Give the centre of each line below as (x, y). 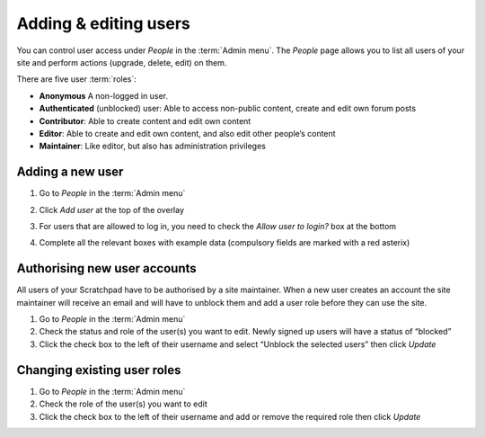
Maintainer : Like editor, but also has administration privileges (153, 146)
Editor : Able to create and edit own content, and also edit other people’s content (187, 133)
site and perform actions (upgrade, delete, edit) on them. (122, 62)
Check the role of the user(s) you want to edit (123, 404)
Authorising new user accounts (106, 268)
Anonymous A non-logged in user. (103, 95)
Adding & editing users (103, 23)
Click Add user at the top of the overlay (111, 210)
